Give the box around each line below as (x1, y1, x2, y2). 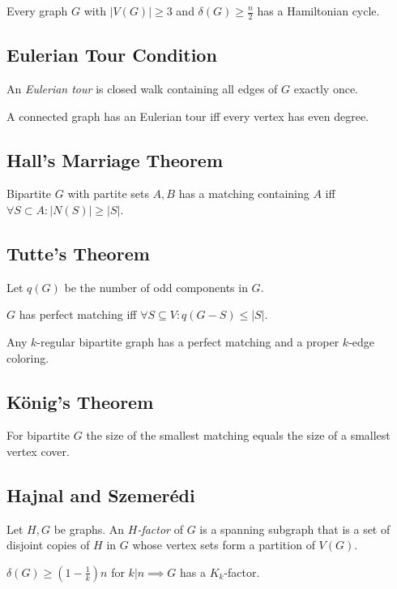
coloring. (6, 349, 49, 366)
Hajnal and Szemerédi (6, 482, 195, 507)
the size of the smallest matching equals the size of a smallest (86, 427, 391, 444)
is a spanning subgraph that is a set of (199, 520, 391, 537)
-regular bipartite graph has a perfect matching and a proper (36, 333, 339, 350)
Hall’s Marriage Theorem (6, 147, 224, 172)
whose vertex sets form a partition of (132, 536, 315, 553)
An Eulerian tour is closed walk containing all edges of (6, 80, 278, 97)
